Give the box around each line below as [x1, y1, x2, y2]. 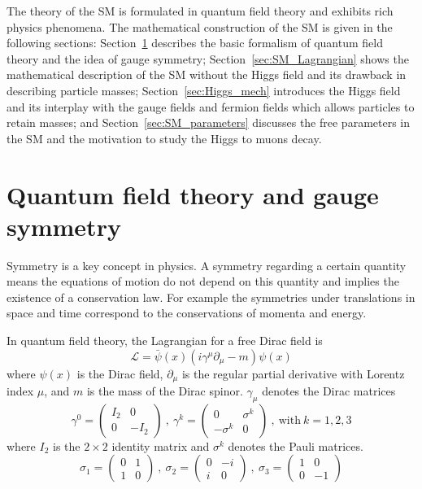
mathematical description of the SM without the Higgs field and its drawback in [7, 66, 407, 83]
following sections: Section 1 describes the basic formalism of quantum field [7, 34, 383, 51]
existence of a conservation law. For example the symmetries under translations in [7, 288, 415, 305]
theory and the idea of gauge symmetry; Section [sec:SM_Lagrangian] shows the [7, 50, 409, 67]
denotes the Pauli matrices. [228, 437, 363, 454]
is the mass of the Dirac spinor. [86, 382, 243, 399]
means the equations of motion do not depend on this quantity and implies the [7, 273, 399, 290]
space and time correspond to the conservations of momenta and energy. [7, 304, 367, 321]
